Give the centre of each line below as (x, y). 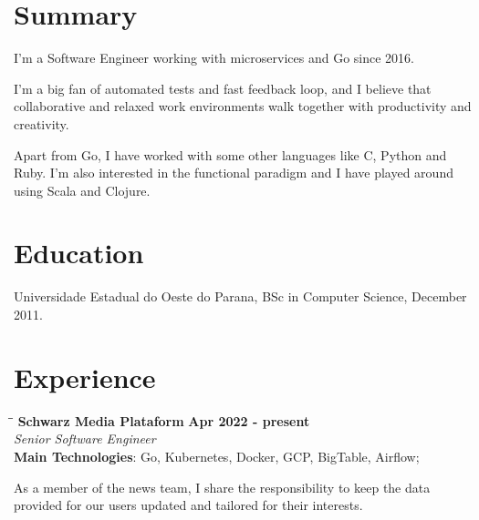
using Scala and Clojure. (82, 190)
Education (79, 253)
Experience (85, 377)
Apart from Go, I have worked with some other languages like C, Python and (230, 154)
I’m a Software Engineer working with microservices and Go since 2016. (214, 58)
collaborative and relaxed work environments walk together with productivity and (243, 106)
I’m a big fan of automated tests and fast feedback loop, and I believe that (223, 88)
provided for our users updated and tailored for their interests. (188, 505)
